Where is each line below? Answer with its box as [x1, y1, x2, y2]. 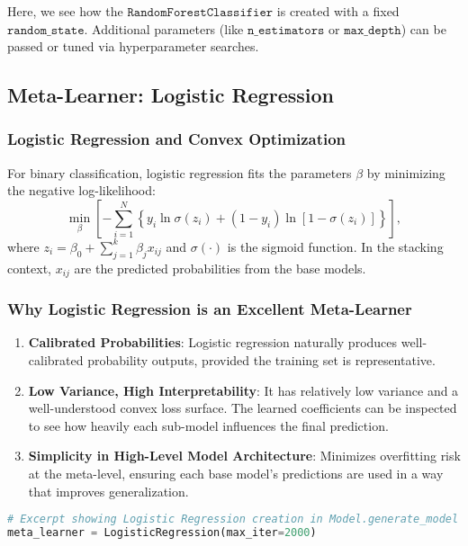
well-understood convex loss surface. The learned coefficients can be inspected [28, 398, 457, 417]
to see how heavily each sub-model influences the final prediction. [28, 416, 389, 434]
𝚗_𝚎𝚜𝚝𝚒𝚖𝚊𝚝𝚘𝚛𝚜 [247, 23, 325, 37]
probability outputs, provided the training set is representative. [87, 351, 436, 370]
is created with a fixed [276, 2, 400, 20]
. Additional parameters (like [84, 19, 244, 38]
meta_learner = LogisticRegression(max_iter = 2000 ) [7, 526, 317, 540]
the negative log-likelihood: [7, 181, 156, 200]
